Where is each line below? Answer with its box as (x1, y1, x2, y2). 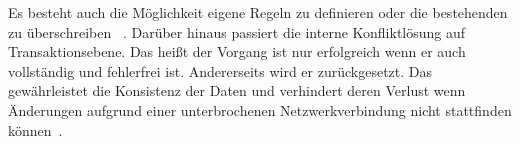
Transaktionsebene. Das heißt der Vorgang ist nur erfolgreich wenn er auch (8, 41, 466, 62)
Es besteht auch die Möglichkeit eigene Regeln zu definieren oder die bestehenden (8, 2, 508, 22)
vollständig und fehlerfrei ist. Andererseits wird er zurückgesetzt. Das (8, 60, 433, 81)
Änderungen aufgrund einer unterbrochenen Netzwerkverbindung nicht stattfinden (8, 99, 512, 120)
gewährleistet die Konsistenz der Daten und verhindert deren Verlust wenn (8, 80, 466, 101)
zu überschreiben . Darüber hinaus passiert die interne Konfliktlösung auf (8, 21, 466, 42)
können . (8, 119, 63, 140)
